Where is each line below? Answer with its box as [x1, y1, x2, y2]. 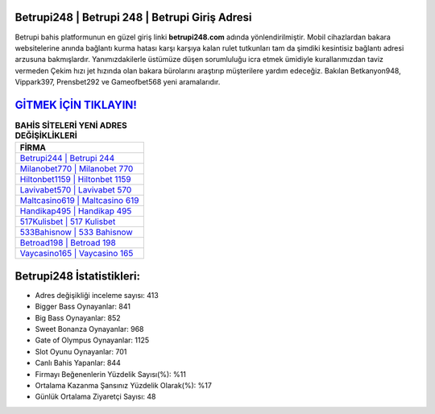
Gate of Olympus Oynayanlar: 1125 [35, 335, 149, 346]
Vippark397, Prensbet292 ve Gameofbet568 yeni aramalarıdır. [14, 77, 221, 87]
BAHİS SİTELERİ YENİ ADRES [14, 120, 128, 131]
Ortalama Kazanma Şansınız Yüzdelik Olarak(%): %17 [35, 381, 213, 390]
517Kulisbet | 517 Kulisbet [19, 216, 116, 227]
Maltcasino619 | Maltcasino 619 [19, 195, 139, 206]
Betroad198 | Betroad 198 [19, 238, 116, 249]
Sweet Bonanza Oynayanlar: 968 [35, 325, 144, 334]
